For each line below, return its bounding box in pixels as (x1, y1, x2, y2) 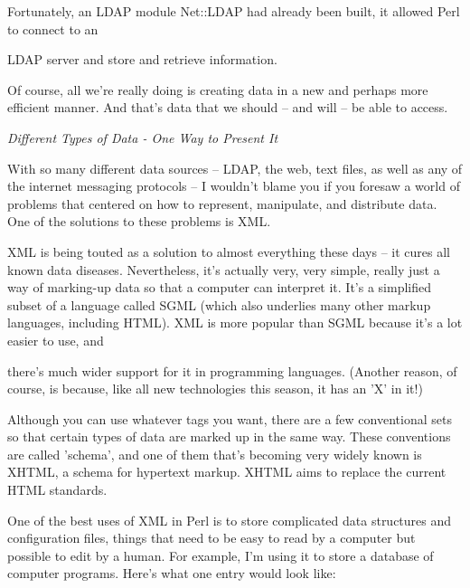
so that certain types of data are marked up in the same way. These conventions (7, 427, 451, 446)
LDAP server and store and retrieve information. (7, 50, 277, 69)
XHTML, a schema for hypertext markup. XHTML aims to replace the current (7, 462, 446, 481)
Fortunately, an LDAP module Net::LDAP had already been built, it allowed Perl (7, 2, 460, 20)
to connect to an (7, 19, 99, 38)
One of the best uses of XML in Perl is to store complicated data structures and (7, 510, 452, 529)
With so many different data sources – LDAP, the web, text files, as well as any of (7, 158, 463, 177)
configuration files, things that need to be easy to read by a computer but (7, 528, 416, 547)
